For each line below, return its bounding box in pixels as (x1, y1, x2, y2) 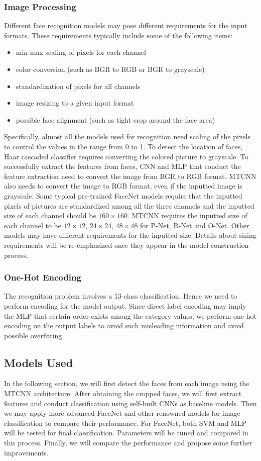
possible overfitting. (4, 330, 64, 340)
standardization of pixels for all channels (16, 80, 141, 91)
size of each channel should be (4, 210, 96, 221)
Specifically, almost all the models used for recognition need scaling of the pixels (4, 131, 250, 142)
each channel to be (4, 220, 61, 230)
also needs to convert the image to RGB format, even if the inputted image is (4, 180, 242, 191)
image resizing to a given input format (16, 98, 134, 108)
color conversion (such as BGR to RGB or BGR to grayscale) (16, 64, 205, 74)
